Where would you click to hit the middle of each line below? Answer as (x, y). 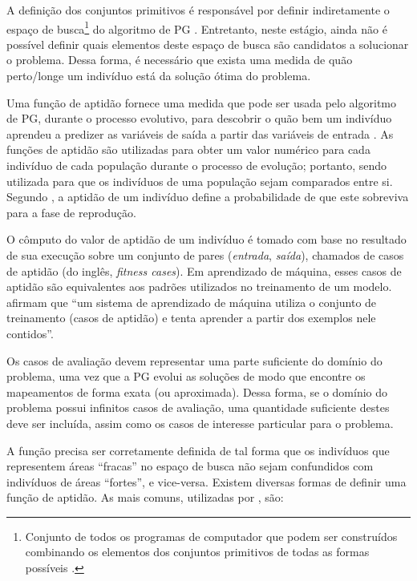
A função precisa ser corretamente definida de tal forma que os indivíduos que (198, 450)
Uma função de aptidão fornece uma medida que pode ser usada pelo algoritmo (201, 102)
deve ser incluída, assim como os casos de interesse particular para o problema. (200, 423)
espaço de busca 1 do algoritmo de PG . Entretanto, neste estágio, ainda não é (197, 27)
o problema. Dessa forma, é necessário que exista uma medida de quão (180, 60)
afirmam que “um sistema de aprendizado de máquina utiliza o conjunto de (192, 302)
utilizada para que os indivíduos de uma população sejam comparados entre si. (200, 181)
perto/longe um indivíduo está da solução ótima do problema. (159, 76)
